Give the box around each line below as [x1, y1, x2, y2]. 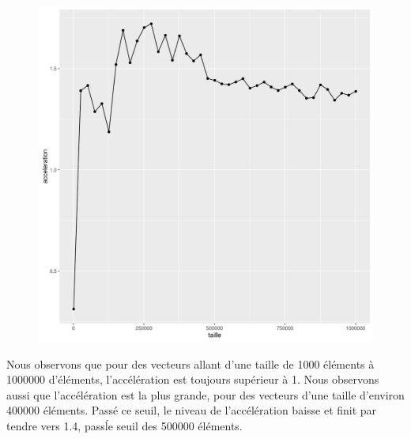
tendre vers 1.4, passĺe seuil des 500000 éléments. [6, 417, 243, 433]
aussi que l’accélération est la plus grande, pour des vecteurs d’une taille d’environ [6, 386, 405, 403]
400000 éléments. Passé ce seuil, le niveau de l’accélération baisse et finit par [6, 402, 377, 418]
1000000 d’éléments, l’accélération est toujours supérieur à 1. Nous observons [6, 371, 379, 388]
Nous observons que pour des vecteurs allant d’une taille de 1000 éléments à [6, 355, 375, 372]
